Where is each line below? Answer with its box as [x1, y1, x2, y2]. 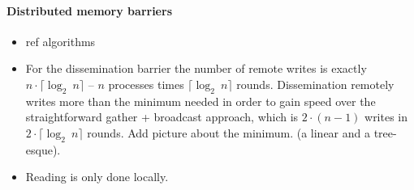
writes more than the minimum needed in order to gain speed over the [25, 92, 376, 109]
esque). [25, 141, 61, 158]
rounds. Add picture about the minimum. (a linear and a [87, 124, 370, 141]
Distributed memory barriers [6, 2, 172, 19]
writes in [364, 108, 408, 125]
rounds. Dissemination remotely [236, 75, 395, 92]
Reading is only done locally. [25, 168, 169, 185]
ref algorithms [25, 32, 96, 49]
